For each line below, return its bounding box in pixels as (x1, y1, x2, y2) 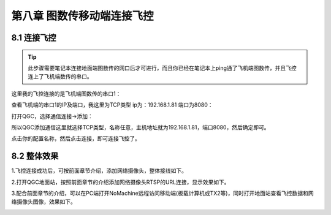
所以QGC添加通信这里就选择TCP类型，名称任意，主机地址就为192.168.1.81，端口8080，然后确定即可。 (11, 123, 270, 131)
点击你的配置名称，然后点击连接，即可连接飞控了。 (11, 135, 140, 142)
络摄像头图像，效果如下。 (11, 198, 76, 205)
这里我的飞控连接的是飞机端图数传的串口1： (11, 89, 121, 97)
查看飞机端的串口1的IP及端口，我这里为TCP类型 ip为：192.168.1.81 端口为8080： (11, 101, 214, 108)
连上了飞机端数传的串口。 (28, 73, 93, 80)
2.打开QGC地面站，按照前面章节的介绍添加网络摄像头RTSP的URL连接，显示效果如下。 (11, 178, 230, 186)
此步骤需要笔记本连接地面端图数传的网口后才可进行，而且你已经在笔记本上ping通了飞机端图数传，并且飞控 (28, 64, 297, 72)
